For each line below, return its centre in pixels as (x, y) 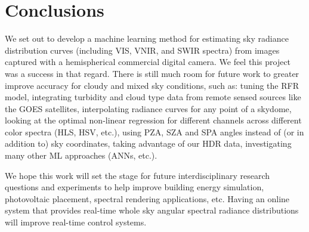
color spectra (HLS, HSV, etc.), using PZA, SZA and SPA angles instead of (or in (154, 132)
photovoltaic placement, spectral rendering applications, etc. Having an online (147, 198)
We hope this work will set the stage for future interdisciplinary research (137, 175)
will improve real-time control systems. (76, 222)
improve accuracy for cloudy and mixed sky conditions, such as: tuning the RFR (152, 85)
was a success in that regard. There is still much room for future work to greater (152, 73)
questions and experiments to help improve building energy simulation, (135, 187)
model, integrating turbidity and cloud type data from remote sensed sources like (153, 97)
